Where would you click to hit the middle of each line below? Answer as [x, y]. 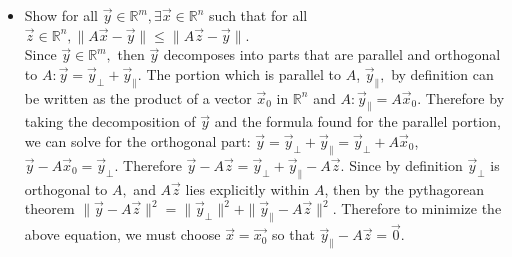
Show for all [61, 15]
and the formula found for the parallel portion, [357, 121]
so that [293, 234]
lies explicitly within [247, 188]
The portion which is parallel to [244, 73]
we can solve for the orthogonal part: [137, 140]
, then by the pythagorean [404, 188]
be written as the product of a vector [138, 97]
